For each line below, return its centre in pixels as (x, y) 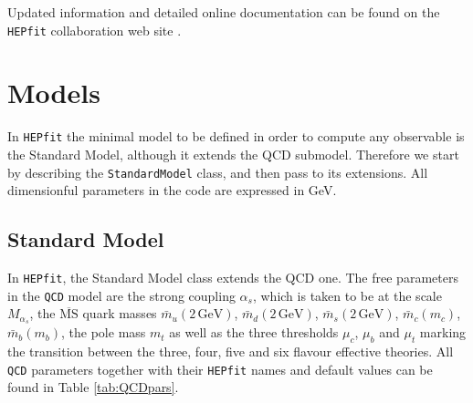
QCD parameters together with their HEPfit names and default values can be (220, 369)
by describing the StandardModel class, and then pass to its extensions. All (218, 172)
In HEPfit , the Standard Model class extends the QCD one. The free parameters (233, 278)
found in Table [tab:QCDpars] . (93, 387)
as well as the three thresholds (254, 332)
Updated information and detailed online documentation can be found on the (224, 12)
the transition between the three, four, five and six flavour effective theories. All (231, 351)
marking (443, 332)
